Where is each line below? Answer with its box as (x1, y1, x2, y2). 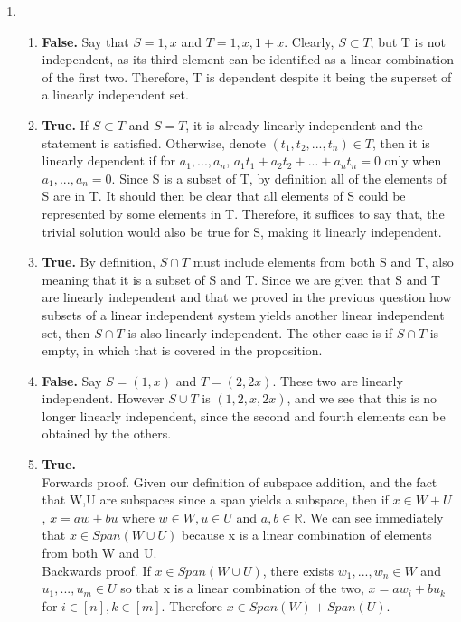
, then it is (372, 133, 430, 152)
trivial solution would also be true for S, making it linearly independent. (42, 221, 442, 240)
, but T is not (370, 32, 446, 51)
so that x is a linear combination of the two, (120, 579, 364, 598)
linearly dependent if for (42, 151, 176, 170)
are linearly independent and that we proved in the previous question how (42, 287, 452, 306)
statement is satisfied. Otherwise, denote (42, 133, 266, 152)
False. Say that (42, 32, 129, 51)
